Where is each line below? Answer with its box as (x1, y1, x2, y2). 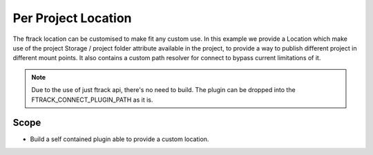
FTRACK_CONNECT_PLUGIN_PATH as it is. (31, 95, 153, 104)
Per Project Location (12, 10, 132, 26)
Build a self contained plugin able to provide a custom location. (30, 135, 209, 143)
